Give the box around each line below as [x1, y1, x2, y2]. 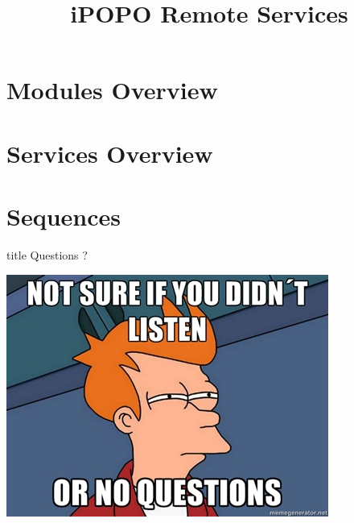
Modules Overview [6, 73, 218, 106]
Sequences [6, 200, 121, 233]
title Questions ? [6, 247, 88, 264]
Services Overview [6, 136, 213, 169]
